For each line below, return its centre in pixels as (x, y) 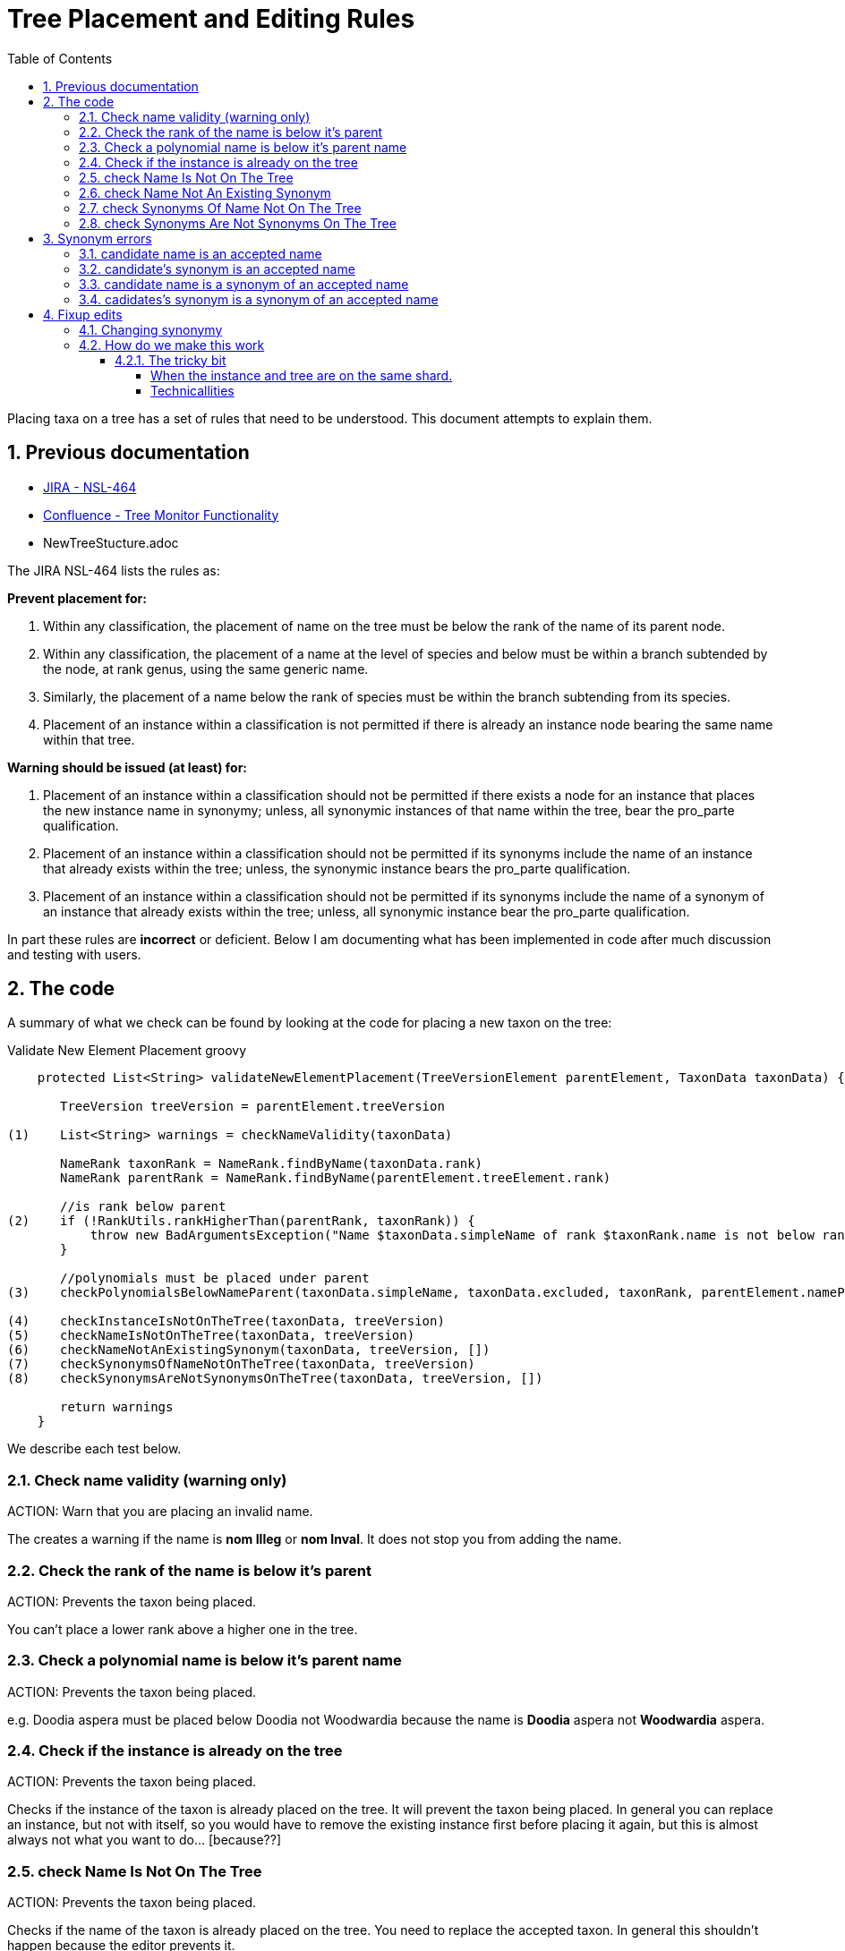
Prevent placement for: (77, 598)
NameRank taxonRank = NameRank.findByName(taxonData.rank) (272, 1164)
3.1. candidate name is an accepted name (201, 253)
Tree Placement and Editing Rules (211, 19)
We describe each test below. (94, 1449)
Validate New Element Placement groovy (127, 1051)
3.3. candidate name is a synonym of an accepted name (244, 284)
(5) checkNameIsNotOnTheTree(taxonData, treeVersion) (211, 1336)
